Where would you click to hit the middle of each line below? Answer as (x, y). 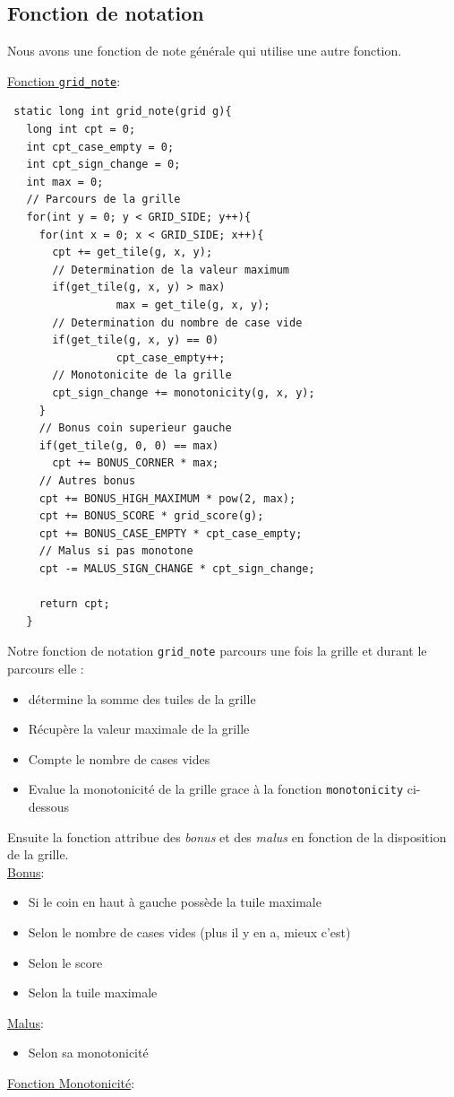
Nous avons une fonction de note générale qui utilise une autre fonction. (205, 51)
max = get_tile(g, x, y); (193, 305)
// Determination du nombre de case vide (177, 322)
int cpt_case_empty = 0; (100, 147)
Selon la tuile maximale (93, 993)
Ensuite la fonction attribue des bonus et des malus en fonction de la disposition (227, 836)
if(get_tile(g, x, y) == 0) (136, 340)
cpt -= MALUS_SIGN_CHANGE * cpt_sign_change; (177, 568)
